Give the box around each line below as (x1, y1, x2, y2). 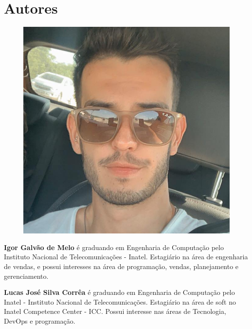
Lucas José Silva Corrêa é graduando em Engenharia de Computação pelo (4, 287, 235, 297)
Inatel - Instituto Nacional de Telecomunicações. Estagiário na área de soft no (4, 296, 236, 307)
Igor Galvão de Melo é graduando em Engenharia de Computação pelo (4, 242, 224, 252)
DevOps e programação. (4, 315, 75, 326)
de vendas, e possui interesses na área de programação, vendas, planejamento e (4, 261, 239, 271)
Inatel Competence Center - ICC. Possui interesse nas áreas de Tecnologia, (4, 306, 226, 316)
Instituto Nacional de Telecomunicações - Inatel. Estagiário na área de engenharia (4, 252, 248, 262)
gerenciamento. (4, 271, 49, 281)
